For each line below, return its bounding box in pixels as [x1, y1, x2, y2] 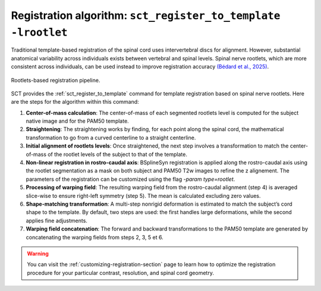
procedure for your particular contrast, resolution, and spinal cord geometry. [27, 269, 214, 276]
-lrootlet [11, 25, 68, 39]
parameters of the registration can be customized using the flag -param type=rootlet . [26, 175, 235, 183]
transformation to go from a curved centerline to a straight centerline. [26, 134, 196, 141]
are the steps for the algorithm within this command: [11, 98, 139, 105]
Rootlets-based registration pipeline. [11, 76, 100, 84]
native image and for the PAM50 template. [26, 117, 129, 124]
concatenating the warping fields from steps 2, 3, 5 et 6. [26, 234, 163, 241]
